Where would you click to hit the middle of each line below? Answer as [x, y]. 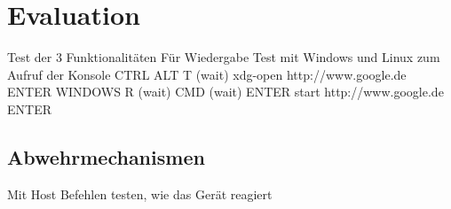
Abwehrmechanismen [106, 156]
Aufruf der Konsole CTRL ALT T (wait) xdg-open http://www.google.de [207, 74]
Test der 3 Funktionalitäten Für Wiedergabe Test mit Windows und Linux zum [224, 57]
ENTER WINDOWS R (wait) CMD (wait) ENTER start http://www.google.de [225, 92]
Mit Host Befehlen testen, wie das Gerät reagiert [140, 194]
